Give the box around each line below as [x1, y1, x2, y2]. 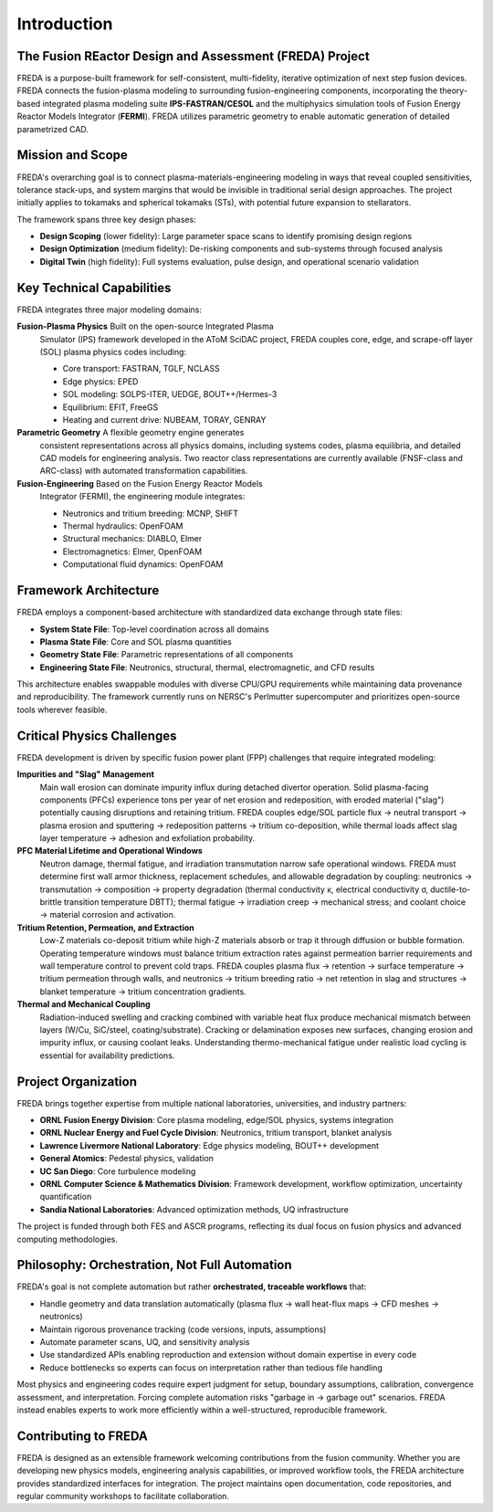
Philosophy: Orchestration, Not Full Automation [16, 1257, 292, 1273]
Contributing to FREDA [16, 1428, 148, 1444]
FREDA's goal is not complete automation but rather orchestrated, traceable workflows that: [16, 1281, 367, 1292]
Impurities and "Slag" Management [16, 769, 155, 780]
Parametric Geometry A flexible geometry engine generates [16, 427, 245, 438]
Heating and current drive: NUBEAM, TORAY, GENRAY [62, 414, 267, 425]
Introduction [16, 14, 113, 34]
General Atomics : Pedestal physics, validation [39, 1153, 215, 1164]
